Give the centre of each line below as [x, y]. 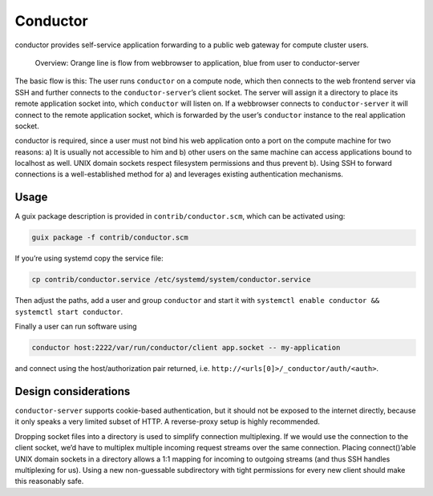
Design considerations [73, 391]
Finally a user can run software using [76, 327]
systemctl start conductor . [69, 312]
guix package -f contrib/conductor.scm [110, 238]
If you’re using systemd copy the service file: [89, 258]
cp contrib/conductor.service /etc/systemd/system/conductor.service [171, 280]
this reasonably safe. [49, 482]
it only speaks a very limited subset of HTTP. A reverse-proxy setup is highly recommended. [168, 421]
